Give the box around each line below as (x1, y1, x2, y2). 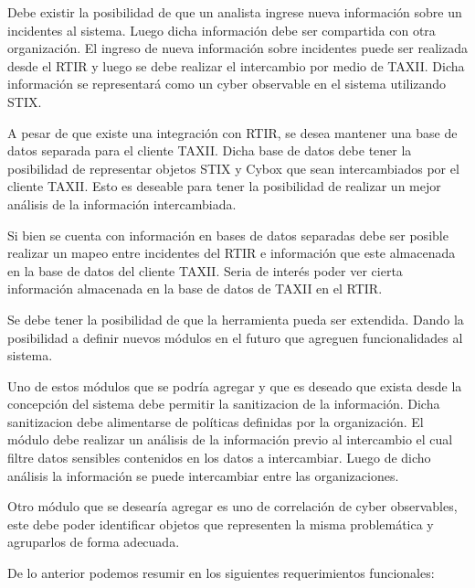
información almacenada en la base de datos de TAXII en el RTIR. (7, 279, 383, 298)
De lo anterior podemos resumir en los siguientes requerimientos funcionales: (7, 563, 435, 583)
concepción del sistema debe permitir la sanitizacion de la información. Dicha (7, 394, 440, 413)
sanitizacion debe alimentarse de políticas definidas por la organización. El (7, 412, 424, 431)
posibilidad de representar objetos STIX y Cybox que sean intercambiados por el (7, 158, 459, 177)
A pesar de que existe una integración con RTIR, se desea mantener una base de (7, 123, 458, 142)
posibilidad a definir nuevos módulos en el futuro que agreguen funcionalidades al (7, 327, 463, 347)
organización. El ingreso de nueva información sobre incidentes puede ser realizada (7, 38, 468, 58)
